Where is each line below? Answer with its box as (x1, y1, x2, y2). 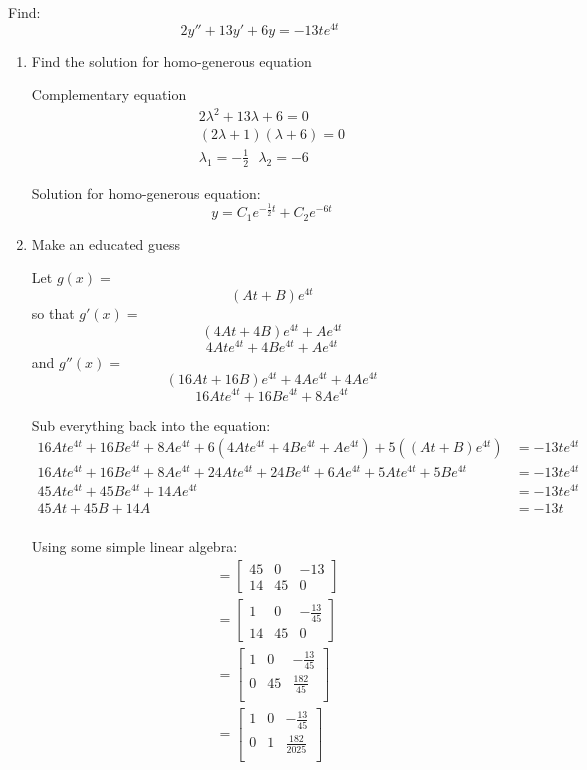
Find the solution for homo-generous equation (31, 50, 312, 71)
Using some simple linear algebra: (31, 536, 238, 557)
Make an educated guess (31, 233, 181, 254)
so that (31, 303, 75, 324)
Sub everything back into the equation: (31, 414, 271, 435)
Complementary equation (31, 84, 187, 105)
